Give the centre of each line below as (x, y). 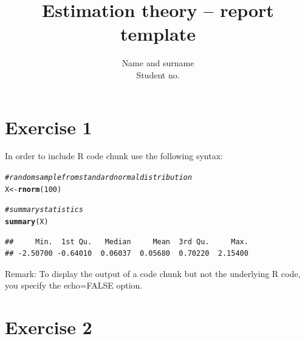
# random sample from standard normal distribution (98, 178)
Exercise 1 (49, 127)
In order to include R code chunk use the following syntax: (114, 156)
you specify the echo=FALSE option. (74, 285)
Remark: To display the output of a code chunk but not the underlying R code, (153, 273)
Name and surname (158, 63)
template (158, 34)
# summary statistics (44, 210)
